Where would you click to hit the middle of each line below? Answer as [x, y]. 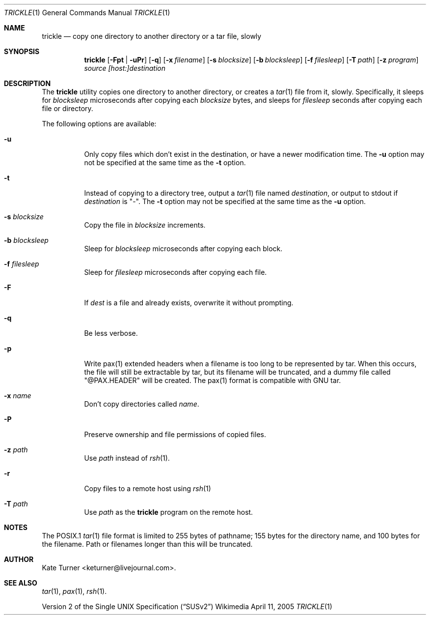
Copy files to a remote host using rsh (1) [148, 488]
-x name [18, 396]
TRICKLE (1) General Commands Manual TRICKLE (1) [87, 13]
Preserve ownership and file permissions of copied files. [175, 434]
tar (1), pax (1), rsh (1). [74, 591]
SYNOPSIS [22, 51]
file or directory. [67, 108]
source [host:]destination [125, 68]
